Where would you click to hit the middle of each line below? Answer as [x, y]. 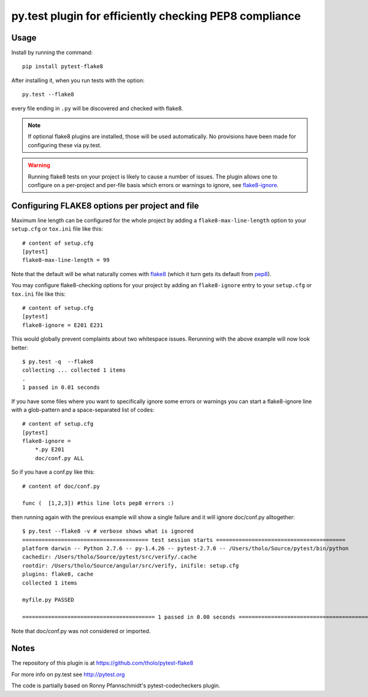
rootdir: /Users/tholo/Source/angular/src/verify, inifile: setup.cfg [131, 565]
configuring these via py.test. [65, 145]
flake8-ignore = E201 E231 [63, 325]
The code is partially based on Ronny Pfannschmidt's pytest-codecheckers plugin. [116, 686]
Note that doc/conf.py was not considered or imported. [81, 631]
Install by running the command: [52, 53]
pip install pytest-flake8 [63, 67]
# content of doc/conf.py [61, 486]
